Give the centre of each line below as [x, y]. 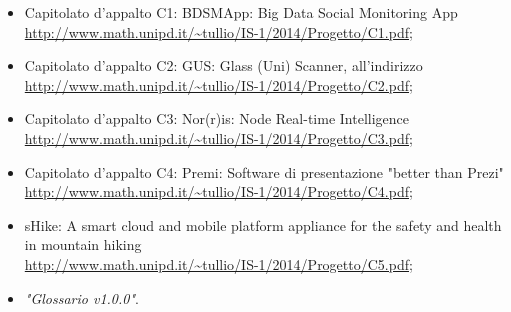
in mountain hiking [83, 244]
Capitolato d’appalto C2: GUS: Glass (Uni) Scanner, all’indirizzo [223, 65]
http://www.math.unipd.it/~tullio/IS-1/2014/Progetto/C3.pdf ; [218, 137]
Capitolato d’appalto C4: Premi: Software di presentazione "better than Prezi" [264, 171]
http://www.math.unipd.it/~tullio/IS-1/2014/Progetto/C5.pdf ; [218, 263]
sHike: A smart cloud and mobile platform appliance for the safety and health [263, 224]
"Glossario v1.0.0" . [81, 297]
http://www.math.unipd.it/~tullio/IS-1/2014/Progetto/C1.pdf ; [218, 31]
